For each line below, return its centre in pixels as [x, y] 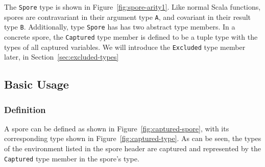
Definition [25, 109]
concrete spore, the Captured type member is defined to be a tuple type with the [131, 36]
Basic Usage [37, 84]
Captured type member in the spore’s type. [72, 158]
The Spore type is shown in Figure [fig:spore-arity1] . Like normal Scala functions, [132, 7]
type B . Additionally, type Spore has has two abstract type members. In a [120, 27]
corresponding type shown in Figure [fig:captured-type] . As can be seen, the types [133, 138]
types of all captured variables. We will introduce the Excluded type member [125, 47]
